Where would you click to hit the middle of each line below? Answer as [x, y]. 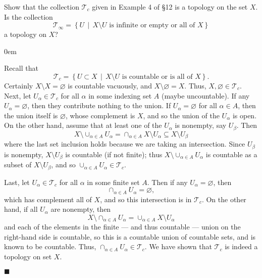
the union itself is [31, 115]
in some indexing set [120, 95]
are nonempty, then [81, 209]
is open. [245, 115]
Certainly [19, 85]
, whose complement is [100, 115]
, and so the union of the [181, 115]
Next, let [18, 95]
